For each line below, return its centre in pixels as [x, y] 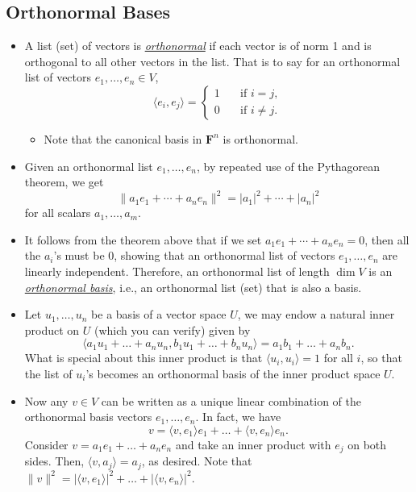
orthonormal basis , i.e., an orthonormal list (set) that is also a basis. [193, 287]
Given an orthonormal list [89, 166]
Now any [46, 400]
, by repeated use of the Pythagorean [289, 166]
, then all [387, 239]
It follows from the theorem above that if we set [143, 239]
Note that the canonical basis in [123, 138]
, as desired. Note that [197, 461]
